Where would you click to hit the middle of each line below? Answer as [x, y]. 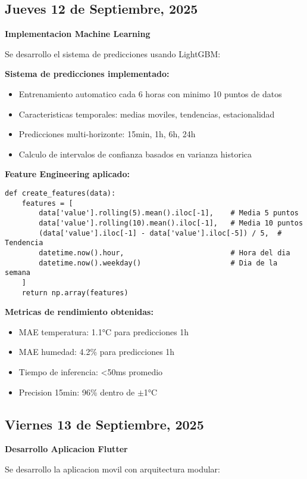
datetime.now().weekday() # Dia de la [158, 263]
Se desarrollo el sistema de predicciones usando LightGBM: [113, 53]
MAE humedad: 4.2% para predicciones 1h [97, 352]
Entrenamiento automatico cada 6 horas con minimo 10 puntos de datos [150, 93]
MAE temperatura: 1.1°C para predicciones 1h [104, 331]
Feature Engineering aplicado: [67, 174]
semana [18, 273]
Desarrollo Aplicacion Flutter [66, 449]
